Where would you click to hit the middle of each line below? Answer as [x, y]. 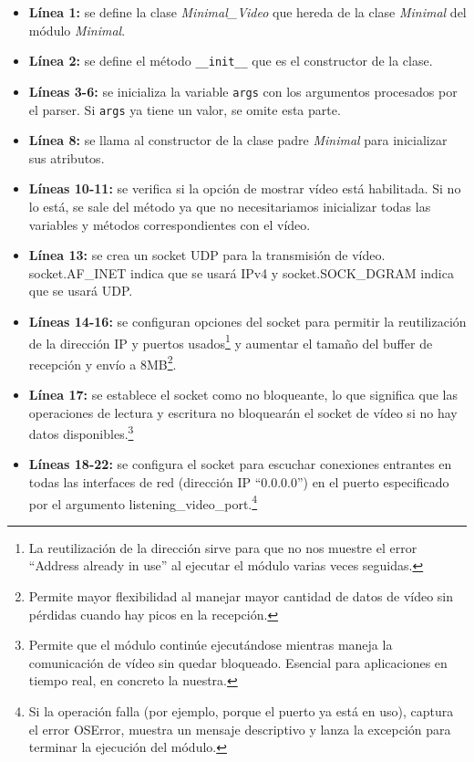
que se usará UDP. [81, 291]
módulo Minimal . [77, 30]
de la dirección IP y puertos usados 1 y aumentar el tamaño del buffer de [231, 341]
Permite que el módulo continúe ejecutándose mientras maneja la [211, 645]
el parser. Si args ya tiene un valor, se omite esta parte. [185, 109]
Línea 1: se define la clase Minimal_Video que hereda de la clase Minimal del [247, 12]
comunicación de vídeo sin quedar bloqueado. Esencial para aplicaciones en [238, 662]
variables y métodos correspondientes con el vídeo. [170, 224]
